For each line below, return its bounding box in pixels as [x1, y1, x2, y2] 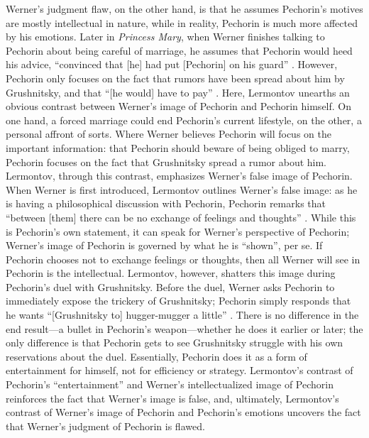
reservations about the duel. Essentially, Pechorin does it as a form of [6, 349, 307, 363]
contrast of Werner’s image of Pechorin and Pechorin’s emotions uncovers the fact [6, 405, 361, 420]
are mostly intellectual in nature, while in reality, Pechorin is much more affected [6, 15, 358, 30]
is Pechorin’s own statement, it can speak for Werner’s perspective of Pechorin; [6, 224, 350, 239]
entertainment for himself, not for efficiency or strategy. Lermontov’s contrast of [6, 363, 353, 378]
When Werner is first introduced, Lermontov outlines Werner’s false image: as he [6, 182, 358, 197]
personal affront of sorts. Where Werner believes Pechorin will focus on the [6, 126, 331, 141]
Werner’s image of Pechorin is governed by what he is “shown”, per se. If [6, 238, 323, 253]
